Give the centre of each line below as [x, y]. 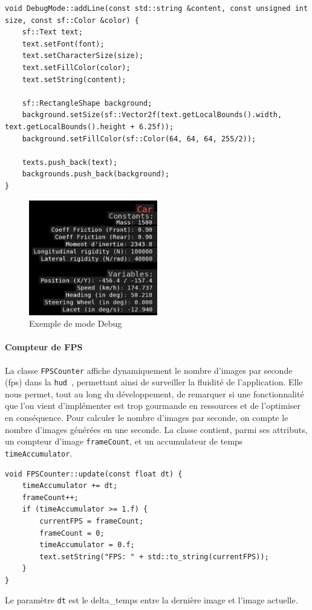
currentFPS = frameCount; [92, 521]
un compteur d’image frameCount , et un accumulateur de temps [124, 441]
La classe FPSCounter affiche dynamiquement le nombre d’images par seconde [149, 370]
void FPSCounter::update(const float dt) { [94, 474]
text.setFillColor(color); [76, 67]
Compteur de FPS [44, 347]
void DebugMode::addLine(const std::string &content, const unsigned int [157, 8]
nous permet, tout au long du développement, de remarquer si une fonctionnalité [154, 393]
